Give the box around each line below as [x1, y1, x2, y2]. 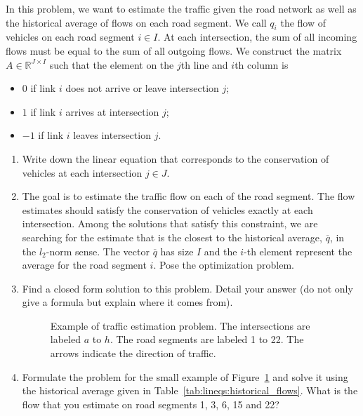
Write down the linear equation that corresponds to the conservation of [22, 151, 329, 166]
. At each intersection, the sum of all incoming [157, 29, 357, 44]
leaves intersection [73, 128, 151, 142]
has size [160, 243, 194, 258]
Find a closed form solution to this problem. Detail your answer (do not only [22, 281, 353, 295]
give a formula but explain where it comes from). [22, 295, 233, 309]
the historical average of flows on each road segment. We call [6, 15, 267, 29]
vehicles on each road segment [6, 29, 135, 44]
